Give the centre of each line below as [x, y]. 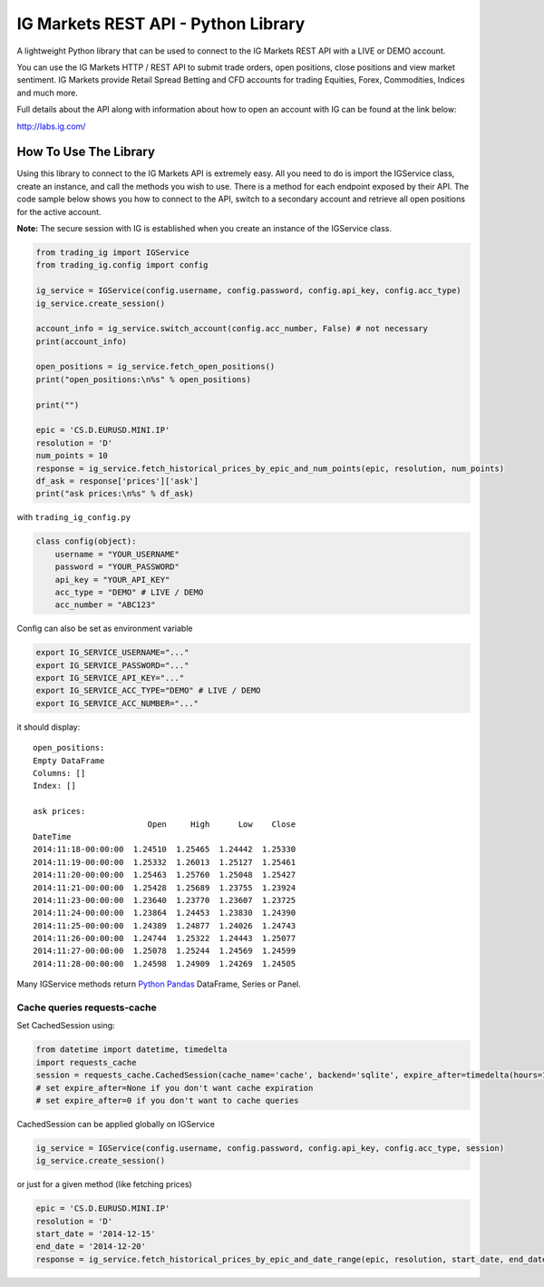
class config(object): [86, 541]
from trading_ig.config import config [122, 265]
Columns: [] [59, 773]
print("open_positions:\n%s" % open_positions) [143, 379]
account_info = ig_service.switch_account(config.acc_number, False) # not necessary [232, 329]
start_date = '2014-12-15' [96, 1234]
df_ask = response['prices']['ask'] [117, 481]
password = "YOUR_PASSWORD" [117, 567]
